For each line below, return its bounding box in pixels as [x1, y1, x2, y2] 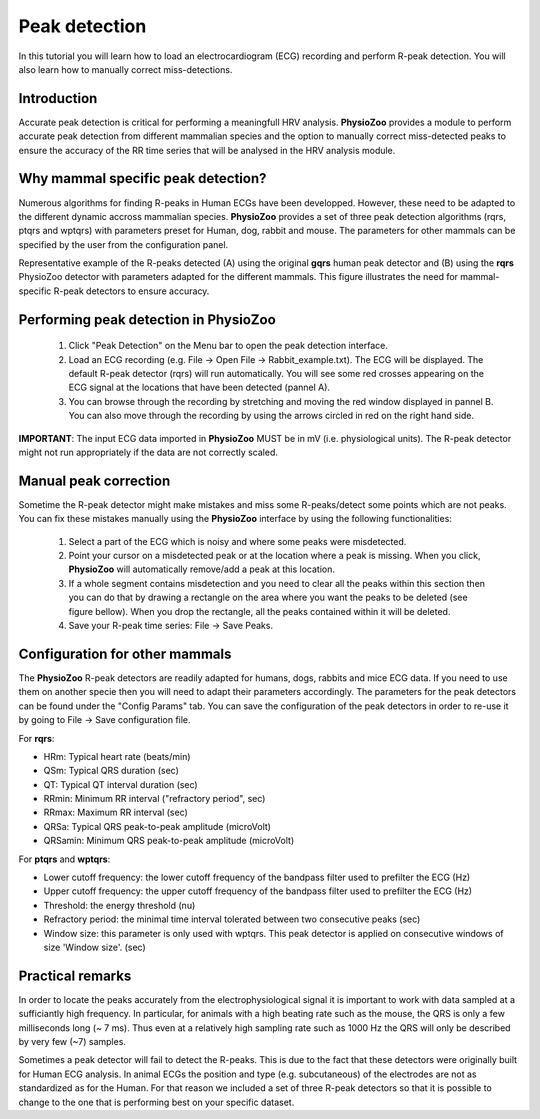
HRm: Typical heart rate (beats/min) [43, 750, 191, 762]
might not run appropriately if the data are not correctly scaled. [18, 446, 279, 459]
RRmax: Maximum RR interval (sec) [43, 806, 189, 819]
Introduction [18, 90, 98, 107]
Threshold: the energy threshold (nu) [43, 899, 196, 911]
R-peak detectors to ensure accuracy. [53, 285, 210, 297]
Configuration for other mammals [18, 645, 232, 662]
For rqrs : [18, 732, 55, 744]
